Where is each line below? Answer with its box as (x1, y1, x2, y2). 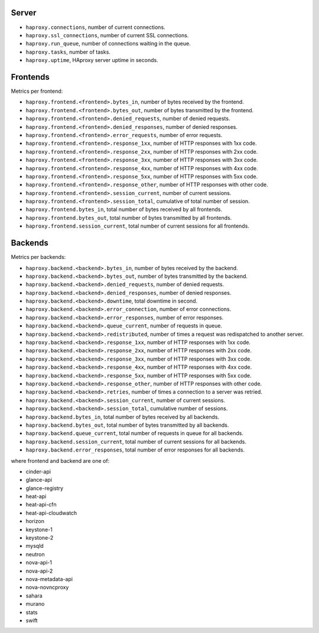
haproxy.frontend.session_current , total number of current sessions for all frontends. (25, 222, 249, 230)
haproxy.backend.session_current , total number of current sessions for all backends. (25, 438, 247, 445)
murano (25, 600, 45, 608)
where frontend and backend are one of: (11, 457, 110, 464)
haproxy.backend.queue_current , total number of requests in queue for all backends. (25, 430, 244, 437)
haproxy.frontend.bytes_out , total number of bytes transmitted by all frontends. (25, 214, 232, 221)
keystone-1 (25, 526, 53, 533)
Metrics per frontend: (11, 87, 63, 95)
